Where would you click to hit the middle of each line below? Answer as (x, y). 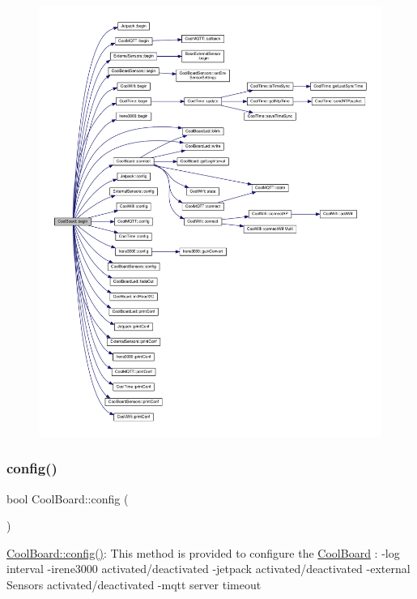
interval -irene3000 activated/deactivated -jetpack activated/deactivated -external (208, 569)
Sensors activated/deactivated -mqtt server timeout (134, 584)
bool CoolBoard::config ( (68, 498)
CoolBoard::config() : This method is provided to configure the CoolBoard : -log (203, 552)
